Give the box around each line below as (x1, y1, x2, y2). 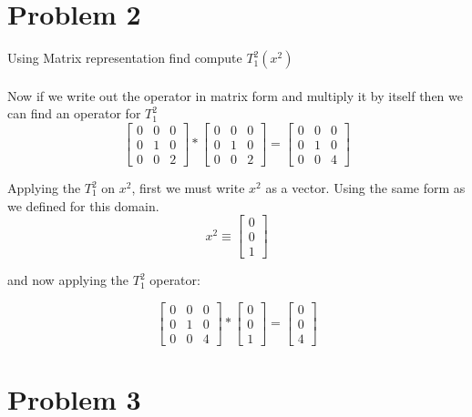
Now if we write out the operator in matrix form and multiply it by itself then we (7, 86, 463, 105)
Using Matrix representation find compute (7, 48, 242, 67)
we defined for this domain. (7, 196, 159, 215)
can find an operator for (7, 104, 141, 123)
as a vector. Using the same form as (265, 178, 466, 197)
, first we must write (131, 178, 245, 197)
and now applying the (7, 270, 129, 290)
